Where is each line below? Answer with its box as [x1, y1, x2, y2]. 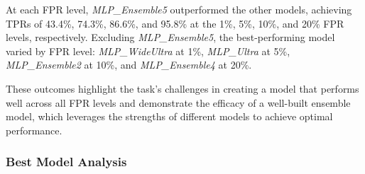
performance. [6, 122, 62, 137]
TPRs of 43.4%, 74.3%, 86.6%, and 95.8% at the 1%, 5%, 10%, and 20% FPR [6, 16, 344, 30]
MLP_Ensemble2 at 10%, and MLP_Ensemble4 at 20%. [6, 57, 252, 72]
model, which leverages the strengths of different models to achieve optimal [6, 109, 333, 124]
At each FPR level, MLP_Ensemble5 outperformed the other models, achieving [6, 2, 352, 16]
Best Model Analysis [6, 153, 127, 170]
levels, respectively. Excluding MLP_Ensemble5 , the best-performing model [6, 30, 335, 45]
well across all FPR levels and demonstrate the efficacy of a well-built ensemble [6, 95, 351, 110]
